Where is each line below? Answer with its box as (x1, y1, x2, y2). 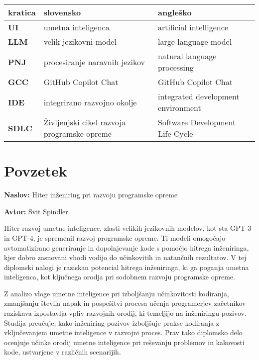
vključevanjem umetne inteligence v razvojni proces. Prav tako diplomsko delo (4, 327, 243, 338)
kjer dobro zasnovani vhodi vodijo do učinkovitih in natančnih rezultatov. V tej (4, 252, 247, 263)
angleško (158, 6, 192, 18)
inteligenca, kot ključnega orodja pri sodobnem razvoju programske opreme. (4, 271, 235, 282)
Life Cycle (158, 128, 193, 139)
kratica (8, 6, 36, 18)
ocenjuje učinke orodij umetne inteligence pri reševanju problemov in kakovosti (4, 337, 245, 347)
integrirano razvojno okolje (43, 96, 137, 108)
